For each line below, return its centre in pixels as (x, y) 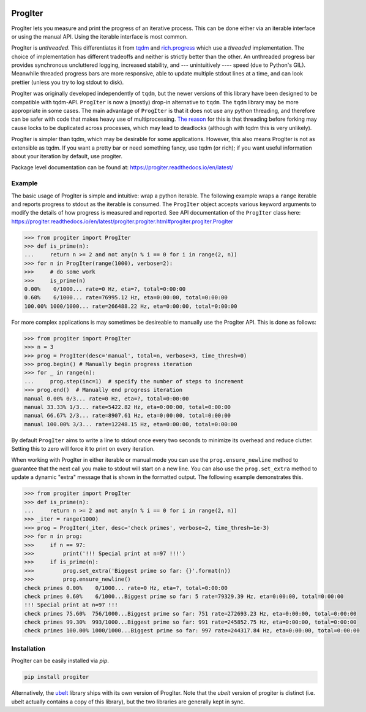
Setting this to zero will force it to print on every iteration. (83, 449)
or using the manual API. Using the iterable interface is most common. (99, 36)
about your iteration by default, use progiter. (67, 156)
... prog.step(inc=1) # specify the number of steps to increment (134, 381)
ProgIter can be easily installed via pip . (60, 661)
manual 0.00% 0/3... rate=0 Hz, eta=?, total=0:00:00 (106, 398)
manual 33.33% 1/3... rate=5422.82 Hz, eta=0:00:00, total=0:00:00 (128, 407)
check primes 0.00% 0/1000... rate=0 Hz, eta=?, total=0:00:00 (126, 588)
